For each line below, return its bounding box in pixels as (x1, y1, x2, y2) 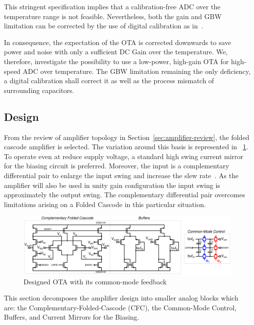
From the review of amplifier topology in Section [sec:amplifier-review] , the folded (4, 132, 250, 142)
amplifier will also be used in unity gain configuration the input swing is (4, 180, 220, 190)
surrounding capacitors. (4, 85, 74, 95)
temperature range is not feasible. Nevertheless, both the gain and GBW (4, 11, 222, 21)
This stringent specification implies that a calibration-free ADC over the (4, 1, 221, 11)
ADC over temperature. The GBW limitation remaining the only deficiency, (23, 66, 251, 76)
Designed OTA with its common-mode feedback (23, 276, 167, 286)
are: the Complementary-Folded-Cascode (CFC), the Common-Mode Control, (4, 302, 237, 312)
